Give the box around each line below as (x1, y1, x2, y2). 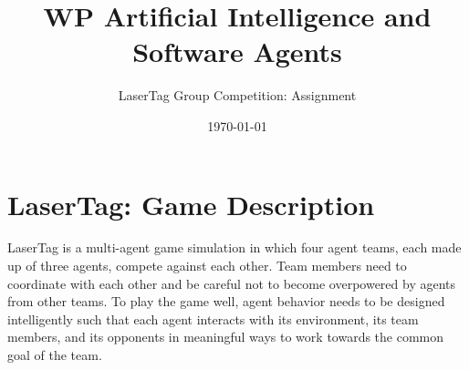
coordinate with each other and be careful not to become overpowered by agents (7, 273, 456, 293)
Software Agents (132, 33, 342, 70)
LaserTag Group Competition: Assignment (118, 86, 357, 105)
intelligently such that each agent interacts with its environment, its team (7, 309, 419, 328)
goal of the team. (7, 345, 102, 364)
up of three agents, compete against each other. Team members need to (7, 256, 407, 275)
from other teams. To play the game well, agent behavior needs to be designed (7, 292, 445, 311)
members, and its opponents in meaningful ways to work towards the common (7, 327, 444, 346)
